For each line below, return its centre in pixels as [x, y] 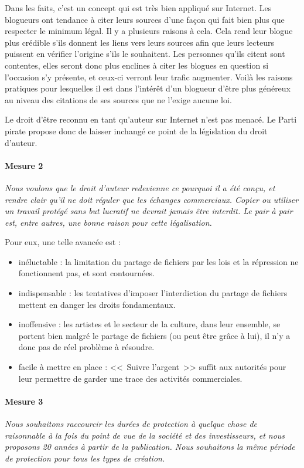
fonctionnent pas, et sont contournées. [86, 273]
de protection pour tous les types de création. [85, 458]
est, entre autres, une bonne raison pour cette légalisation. [108, 222]
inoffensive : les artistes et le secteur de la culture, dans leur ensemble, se [149, 324]
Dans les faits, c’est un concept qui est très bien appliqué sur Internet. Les [138, 8]
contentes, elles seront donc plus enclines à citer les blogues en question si [137, 65]
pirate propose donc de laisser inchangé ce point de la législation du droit [136, 130]
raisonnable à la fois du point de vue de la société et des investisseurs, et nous [145, 435]
